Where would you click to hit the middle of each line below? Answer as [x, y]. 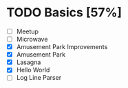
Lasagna [29, 62]
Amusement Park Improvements [62, 47]
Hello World [33, 70]
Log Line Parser [39, 78]
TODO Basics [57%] [64, 13]
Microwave [32, 39]
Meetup [28, 31]
